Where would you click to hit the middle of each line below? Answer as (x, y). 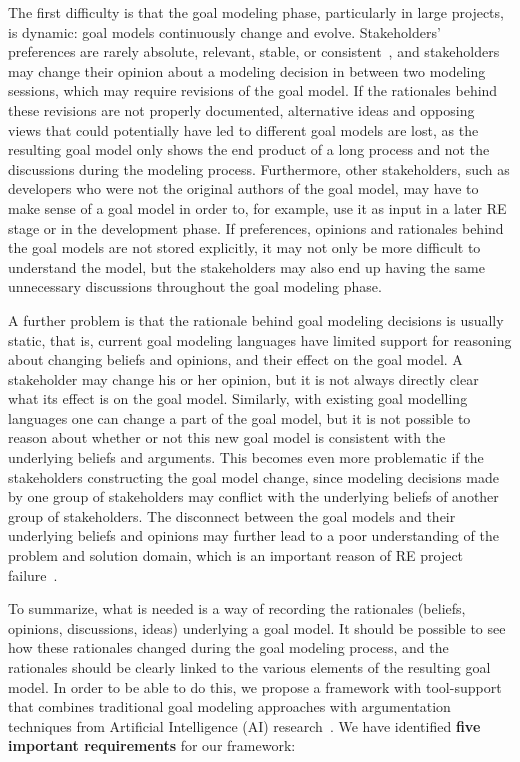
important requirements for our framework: (152, 745)
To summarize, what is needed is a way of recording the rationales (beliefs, (237, 608)
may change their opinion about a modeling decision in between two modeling (247, 70)
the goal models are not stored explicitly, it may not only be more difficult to (244, 247)
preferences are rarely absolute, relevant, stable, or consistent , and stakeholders (254, 51)
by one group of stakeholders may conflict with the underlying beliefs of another (253, 496)
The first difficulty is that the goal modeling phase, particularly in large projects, (256, 12)
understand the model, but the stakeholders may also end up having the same (246, 266)
